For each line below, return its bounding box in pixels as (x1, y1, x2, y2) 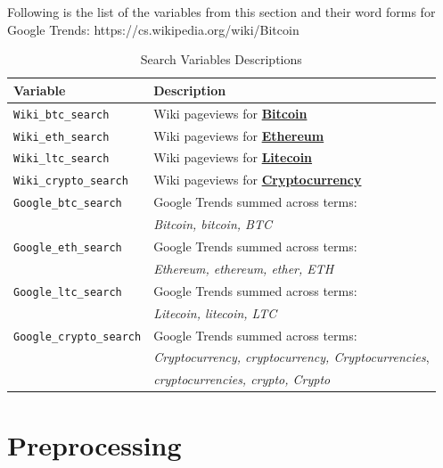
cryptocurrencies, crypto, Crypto (153, 370, 331, 389)
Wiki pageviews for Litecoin (153, 148, 313, 167)
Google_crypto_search (13, 330, 142, 343)
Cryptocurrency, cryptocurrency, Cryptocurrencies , (153, 348, 430, 366)
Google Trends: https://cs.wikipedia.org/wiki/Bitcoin (7, 20, 299, 38)
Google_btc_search (13, 197, 122, 210)
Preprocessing (7, 426, 182, 463)
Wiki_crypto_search (13, 175, 128, 188)
